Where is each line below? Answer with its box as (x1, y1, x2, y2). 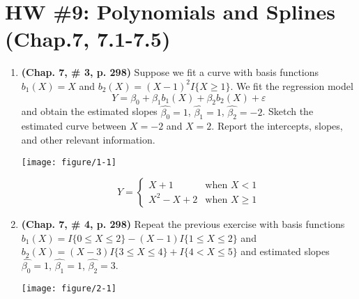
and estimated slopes (240, 244, 330, 259)
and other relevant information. (21, 132, 155, 146)
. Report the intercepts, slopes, (211, 118, 343, 133)
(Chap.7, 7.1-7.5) (5, 24, 171, 53)
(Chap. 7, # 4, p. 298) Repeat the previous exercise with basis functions (21, 217, 345, 231)
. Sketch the (262, 104, 314, 118)
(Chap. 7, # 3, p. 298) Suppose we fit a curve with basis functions (21, 65, 319, 79)
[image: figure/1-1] (21, 157, 116, 167)
